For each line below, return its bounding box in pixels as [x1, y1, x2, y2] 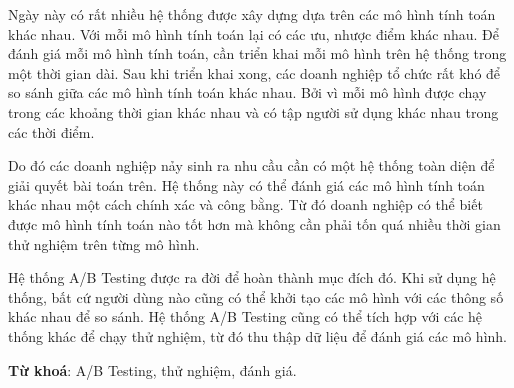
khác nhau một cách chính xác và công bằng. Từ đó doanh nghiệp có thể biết [8, 194, 483, 215]
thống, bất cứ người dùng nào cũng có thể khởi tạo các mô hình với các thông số [8, 286, 504, 307]
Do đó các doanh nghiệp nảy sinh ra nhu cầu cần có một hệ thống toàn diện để [8, 155, 495, 176]
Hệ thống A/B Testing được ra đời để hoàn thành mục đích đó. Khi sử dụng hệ [8, 267, 496, 288]
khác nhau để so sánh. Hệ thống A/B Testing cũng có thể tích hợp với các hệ [8, 306, 483, 327]
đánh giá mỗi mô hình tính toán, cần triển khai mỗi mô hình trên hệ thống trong [8, 43, 507, 64]
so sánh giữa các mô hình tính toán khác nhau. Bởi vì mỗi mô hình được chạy [8, 82, 487, 103]
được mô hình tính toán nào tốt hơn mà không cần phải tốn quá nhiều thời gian [8, 213, 501, 234]
